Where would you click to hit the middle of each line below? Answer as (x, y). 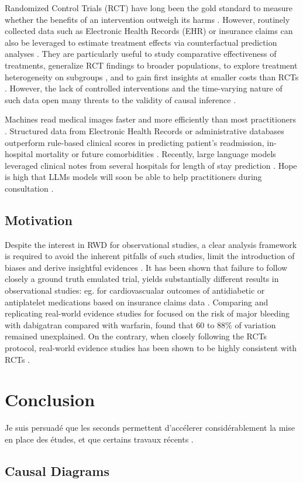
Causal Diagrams (57, 470)
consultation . (29, 188)
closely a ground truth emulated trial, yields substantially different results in (142, 279)
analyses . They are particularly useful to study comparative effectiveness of (141, 54)
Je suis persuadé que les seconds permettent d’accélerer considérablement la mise (150, 428)
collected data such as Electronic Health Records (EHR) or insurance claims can (149, 31)
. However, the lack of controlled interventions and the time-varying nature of (144, 88)
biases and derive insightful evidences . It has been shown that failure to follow (146, 267)
